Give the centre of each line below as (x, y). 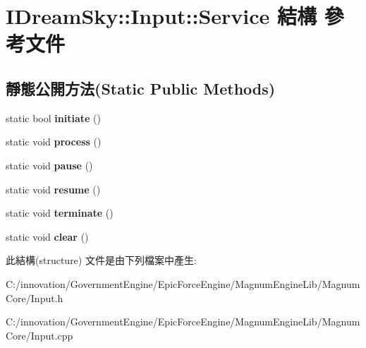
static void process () (54, 142)
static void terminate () (60, 213)
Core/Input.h (35, 298)
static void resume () (53, 189)
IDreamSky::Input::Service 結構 (161, 16)
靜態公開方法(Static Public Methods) (141, 88)
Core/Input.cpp (39, 335)
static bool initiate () (53, 118)
